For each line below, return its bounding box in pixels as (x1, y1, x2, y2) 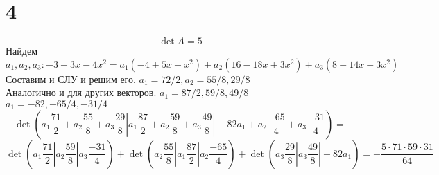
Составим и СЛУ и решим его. (6, 71, 136, 86)
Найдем (6, 44, 38, 58)
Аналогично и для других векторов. (6, 85, 157, 100)
